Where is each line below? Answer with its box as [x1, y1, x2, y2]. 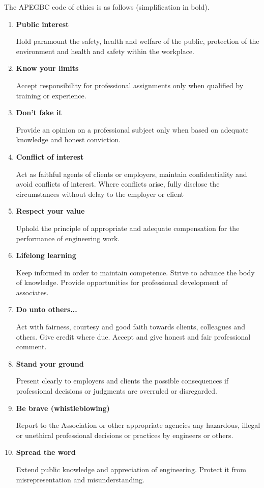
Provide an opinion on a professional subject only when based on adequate [16, 124, 249, 135]
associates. [16, 287, 49, 297]
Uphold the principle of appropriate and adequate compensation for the [16, 222, 240, 233]
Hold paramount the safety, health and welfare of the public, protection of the [16, 36, 259, 46]
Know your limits [16, 63, 79, 73]
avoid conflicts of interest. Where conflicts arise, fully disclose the [16, 178, 220, 189]
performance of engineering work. [16, 233, 120, 243]
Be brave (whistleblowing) [16, 402, 110, 413]
